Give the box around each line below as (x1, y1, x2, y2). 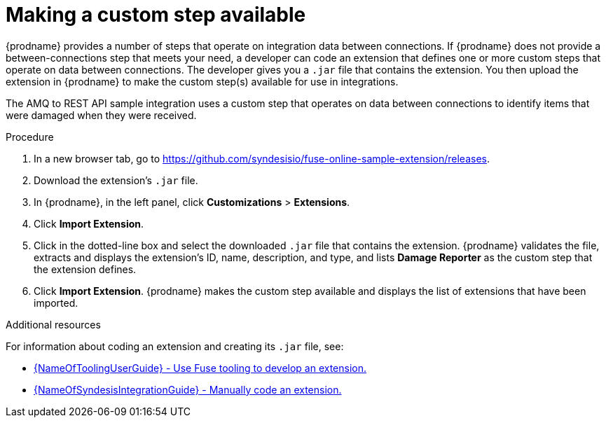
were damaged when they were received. (6, 109, 197, 121)
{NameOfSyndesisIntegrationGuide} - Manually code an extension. (34, 383, 342, 396)
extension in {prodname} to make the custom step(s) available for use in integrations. (6, 75, 399, 88)
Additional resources (6, 318, 101, 331)
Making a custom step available (6, 3, 306, 27)
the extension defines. (34, 263, 137, 275)
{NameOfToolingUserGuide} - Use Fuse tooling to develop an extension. (34, 361, 367, 374)
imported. (34, 296, 78, 309)
